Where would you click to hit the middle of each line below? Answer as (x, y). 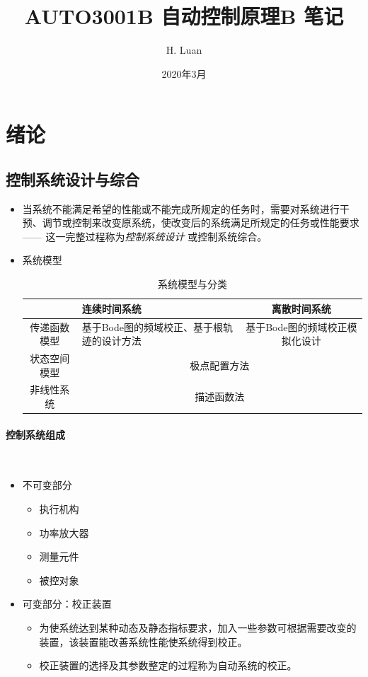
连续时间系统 (111, 308)
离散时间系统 (301, 308)
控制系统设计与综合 (73, 179)
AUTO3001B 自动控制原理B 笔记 (184, 16)
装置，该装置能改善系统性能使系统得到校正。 (143, 641)
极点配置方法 (220, 365)
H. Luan (184, 50)
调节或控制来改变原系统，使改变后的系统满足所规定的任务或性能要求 (201, 222)
